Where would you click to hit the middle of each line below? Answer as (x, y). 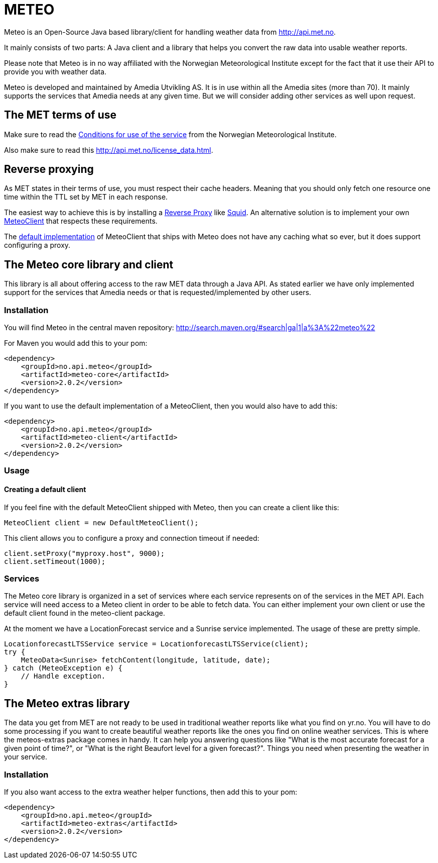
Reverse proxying (49, 169)
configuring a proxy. (37, 245)
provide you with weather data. (55, 71)
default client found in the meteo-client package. (85, 613)
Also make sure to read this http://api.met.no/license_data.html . (109, 150)
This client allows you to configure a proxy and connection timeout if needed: (132, 538)
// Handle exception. (63, 676)
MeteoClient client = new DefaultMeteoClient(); (101, 522)
